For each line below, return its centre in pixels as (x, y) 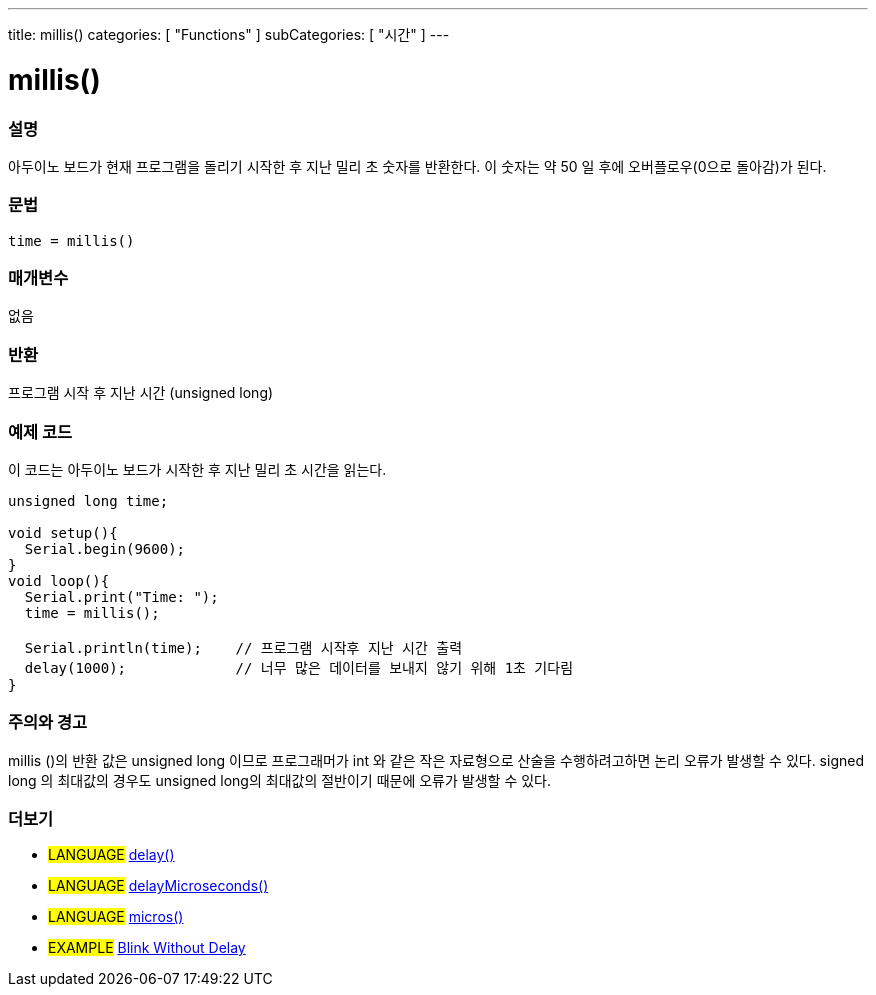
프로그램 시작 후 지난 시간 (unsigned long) (141, 393)
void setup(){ (63, 532)
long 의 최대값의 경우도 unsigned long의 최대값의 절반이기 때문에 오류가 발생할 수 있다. (280, 780)
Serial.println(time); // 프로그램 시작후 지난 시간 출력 (243, 647)
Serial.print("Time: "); (121, 596)
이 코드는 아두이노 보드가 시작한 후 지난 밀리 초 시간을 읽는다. (197, 469)
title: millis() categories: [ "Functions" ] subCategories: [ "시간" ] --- (229, 34)
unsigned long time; (88, 500)
